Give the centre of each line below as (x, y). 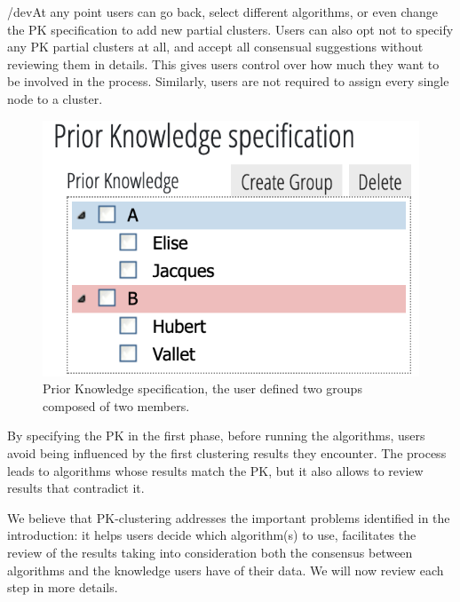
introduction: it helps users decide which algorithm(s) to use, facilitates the (212, 535)
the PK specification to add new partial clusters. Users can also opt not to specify (230, 29)
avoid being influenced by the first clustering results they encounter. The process (227, 453)
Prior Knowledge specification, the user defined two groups (202, 388)
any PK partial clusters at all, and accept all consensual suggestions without (215, 47)
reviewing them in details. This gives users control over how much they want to (223, 63)
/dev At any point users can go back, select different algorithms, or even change (222, 12)
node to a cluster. (55, 98)
